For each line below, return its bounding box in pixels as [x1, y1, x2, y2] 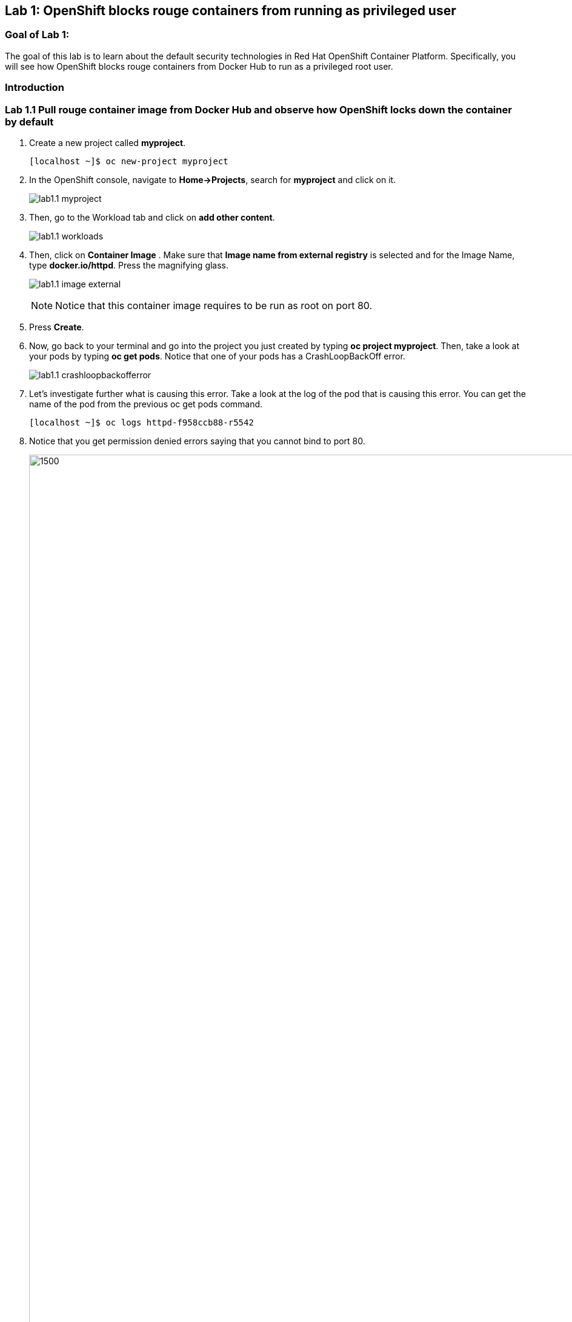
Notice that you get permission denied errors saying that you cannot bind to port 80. [29, 435, 365, 446]
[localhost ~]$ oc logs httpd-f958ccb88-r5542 [29, 417, 254, 427]
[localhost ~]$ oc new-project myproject [29, 156, 228, 166]
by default [5, 115, 54, 128]
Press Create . [29, 321, 84, 332]
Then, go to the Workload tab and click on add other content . [29, 212, 275, 222]
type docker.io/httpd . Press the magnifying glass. [29, 259, 229, 270]
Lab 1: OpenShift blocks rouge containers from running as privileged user [5, 3, 456, 18]
